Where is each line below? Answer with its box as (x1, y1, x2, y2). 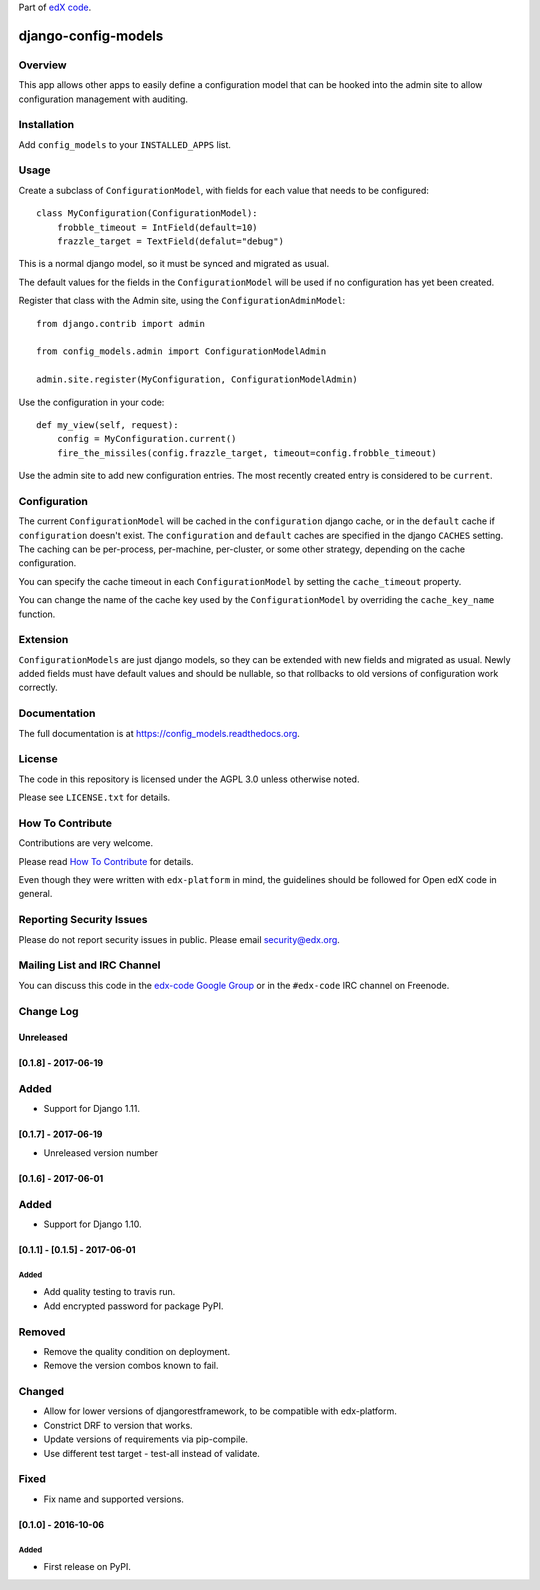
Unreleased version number (43, 1146, 159, 1159)
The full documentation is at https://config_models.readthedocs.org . (18, 727, 300, 739)
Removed (18, 1325, 66, 1339)
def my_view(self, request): (36, 419, 179, 430)
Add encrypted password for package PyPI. (43, 1300, 224, 1312)
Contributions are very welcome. (18, 837, 154, 849)
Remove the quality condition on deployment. (43, 1345, 230, 1357)
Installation (18, 118, 75, 132)
